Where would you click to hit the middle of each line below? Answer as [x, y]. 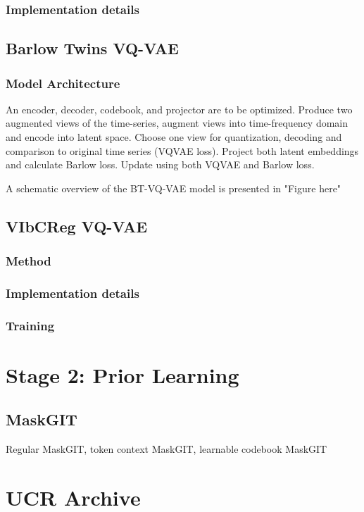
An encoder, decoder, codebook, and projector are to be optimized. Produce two [179, 109]
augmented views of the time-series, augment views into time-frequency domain [177, 123]
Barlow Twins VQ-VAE [92, 48]
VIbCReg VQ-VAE [77, 226]
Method [29, 261]
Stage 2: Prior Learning [123, 374]
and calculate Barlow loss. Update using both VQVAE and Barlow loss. [160, 164]
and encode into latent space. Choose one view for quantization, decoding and [174, 137]
